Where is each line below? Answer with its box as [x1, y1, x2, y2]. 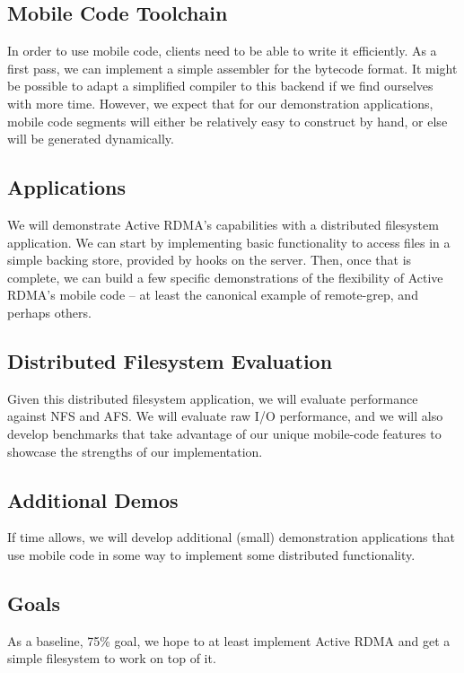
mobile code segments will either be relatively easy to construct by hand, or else [7, 111, 448, 130]
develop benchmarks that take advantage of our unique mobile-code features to [7, 424, 442, 442]
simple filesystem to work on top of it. [7, 649, 216, 668]
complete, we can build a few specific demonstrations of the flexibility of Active [7, 267, 443, 286]
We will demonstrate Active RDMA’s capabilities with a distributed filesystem [7, 214, 439, 233]
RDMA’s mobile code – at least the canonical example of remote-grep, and [7, 285, 418, 304]
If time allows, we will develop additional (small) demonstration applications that [7, 528, 455, 546]
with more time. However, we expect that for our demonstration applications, [7, 93, 433, 112]
